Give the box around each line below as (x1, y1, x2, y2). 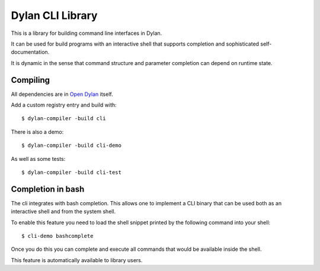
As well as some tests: (11, 155, 66, 162)
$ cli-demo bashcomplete (21, 233, 94, 240)
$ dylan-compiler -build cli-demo (21, 142, 121, 149)
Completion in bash (11, 184, 85, 194)
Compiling (11, 75, 50, 85)
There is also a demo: (11, 128, 64, 135)
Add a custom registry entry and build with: (11, 101, 117, 109)
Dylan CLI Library (11, 9, 98, 22)
